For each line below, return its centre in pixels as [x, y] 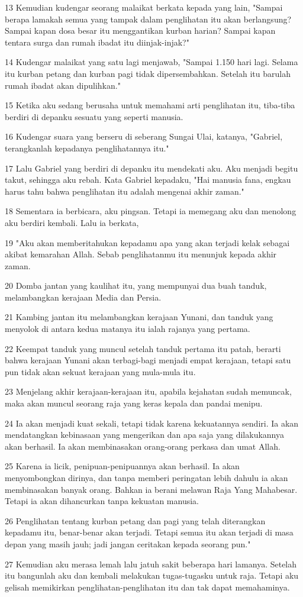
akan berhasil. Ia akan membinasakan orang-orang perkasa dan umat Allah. [143, 446]
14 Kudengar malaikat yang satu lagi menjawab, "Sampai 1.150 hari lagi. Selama [151, 62]
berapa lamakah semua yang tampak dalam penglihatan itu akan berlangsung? [148, 19]
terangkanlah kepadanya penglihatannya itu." [87, 148]
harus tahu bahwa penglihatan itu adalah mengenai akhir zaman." [125, 191]
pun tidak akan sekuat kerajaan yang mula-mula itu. [100, 371]
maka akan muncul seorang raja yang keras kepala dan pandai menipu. [134, 403]
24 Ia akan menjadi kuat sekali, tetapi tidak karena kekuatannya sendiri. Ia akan [152, 423]
